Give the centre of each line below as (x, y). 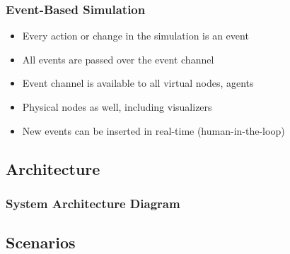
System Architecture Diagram (93, 203)
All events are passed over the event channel (118, 59)
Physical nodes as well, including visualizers (117, 107)
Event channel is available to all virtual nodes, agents (138, 83)
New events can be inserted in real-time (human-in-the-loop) (153, 130)
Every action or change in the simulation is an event (135, 36)
